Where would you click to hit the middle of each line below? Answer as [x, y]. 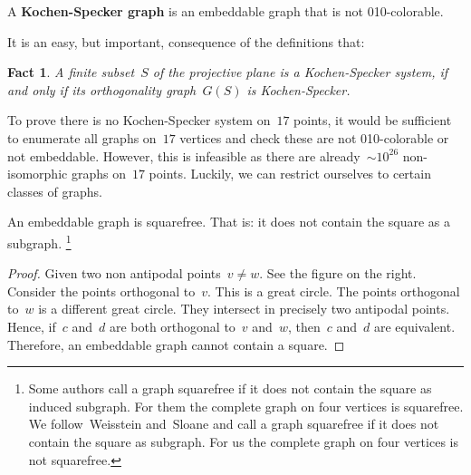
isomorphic [38, 174]
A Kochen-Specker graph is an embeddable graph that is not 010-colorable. [226, 11]
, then [304, 326]
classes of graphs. [55, 191]
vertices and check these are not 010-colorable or [314, 137]
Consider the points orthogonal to [101, 291]
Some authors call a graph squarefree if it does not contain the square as [230, 388]
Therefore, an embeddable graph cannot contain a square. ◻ [176, 344]
